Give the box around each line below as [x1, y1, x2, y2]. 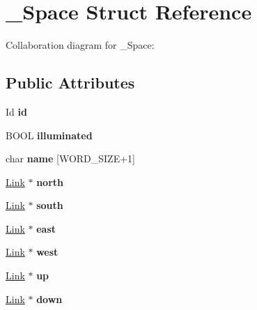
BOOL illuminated [6, 127, 93, 142]
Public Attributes [6, 72, 135, 93]
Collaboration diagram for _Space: [6, 38, 155, 52]
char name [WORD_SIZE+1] [6, 151, 135, 166]
